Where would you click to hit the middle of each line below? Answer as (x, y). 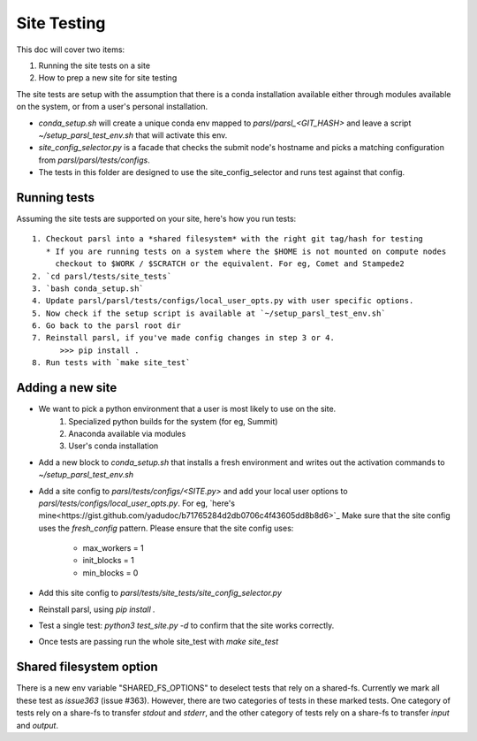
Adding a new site (67, 388)
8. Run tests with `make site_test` (111, 363)
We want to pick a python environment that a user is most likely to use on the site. (187, 409)
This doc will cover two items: (71, 50)
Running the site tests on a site (94, 65)
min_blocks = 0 (110, 573)
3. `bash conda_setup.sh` (88, 288)
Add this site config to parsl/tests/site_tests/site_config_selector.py (160, 593)
